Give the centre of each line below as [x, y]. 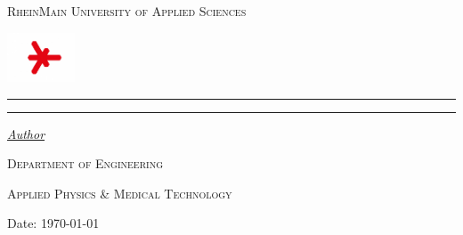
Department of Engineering [85, 163]
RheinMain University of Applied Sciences [127, 11]
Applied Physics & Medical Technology [120, 193]
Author [26, 133]
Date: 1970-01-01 [53, 223]
